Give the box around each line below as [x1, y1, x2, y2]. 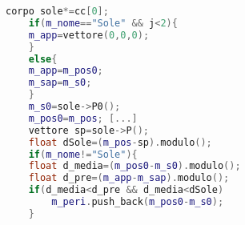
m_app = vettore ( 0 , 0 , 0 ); [28, 29, 150, 41]
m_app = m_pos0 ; [28, 65, 103, 77]
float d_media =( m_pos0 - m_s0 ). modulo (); [28, 160, 241, 172]
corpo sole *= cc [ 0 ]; [6, 6, 109, 17]
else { [28, 53, 58, 65]
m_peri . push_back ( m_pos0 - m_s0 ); [51, 196, 224, 207]
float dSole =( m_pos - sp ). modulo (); [28, 136, 212, 148]
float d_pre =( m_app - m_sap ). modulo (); [28, 172, 230, 184]
